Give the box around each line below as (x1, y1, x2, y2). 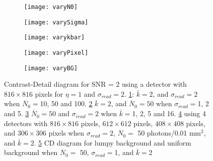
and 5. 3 (4, 108, 29, 119)
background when (4, 147, 58, 158)
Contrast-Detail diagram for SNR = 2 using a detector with (4, 79, 187, 89)
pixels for (35, 88, 63, 99)
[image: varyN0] (24, 3, 78, 10)
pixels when (48, 128, 84, 138)
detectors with (4, 118, 48, 128)
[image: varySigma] (24, 18, 88, 26)
